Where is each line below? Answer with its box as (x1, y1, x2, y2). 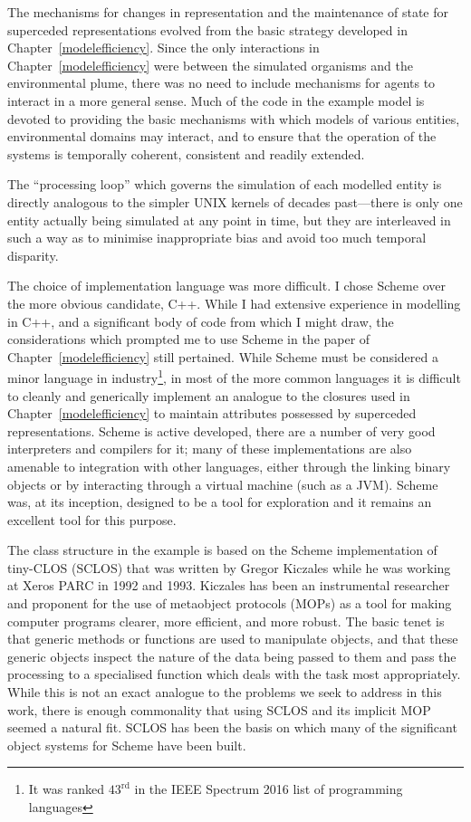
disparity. (7, 245, 59, 264)
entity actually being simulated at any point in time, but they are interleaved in (7, 210, 451, 229)
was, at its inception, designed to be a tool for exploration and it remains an (7, 492, 432, 511)
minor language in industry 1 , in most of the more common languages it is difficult (7, 366, 461, 387)
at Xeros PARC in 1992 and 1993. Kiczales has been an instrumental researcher (7, 576, 450, 595)
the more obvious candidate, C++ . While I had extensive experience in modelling (7, 293, 461, 312)
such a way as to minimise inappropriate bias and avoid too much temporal (7, 228, 427, 247)
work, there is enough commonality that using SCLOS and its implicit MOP (7, 700, 431, 719)
